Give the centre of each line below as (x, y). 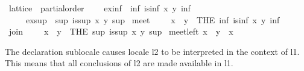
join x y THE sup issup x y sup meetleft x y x (121, 31)
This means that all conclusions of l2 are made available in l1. (119, 63)
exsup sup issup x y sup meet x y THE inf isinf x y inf (153, 19)
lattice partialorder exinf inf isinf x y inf (100, 8)
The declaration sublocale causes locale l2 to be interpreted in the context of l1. (152, 51)
